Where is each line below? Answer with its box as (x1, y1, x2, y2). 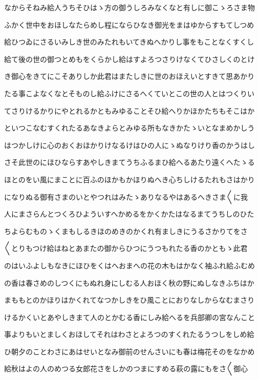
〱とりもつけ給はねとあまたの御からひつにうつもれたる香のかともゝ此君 (4, 243, 248, 254)
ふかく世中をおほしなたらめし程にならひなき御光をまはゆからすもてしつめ (4, 19, 254, 30)
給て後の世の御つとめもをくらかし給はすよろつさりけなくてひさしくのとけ (4, 53, 255, 64)
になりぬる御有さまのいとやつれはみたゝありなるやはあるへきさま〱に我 (4, 191, 248, 202)
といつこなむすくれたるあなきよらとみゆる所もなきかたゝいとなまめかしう (4, 122, 255, 133)
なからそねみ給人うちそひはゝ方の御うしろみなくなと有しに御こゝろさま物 (4, 2, 255, 12)
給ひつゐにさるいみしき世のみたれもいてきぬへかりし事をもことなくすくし (4, 36, 254, 47)
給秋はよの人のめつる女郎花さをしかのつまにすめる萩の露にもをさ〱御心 (4, 363, 248, 374)
